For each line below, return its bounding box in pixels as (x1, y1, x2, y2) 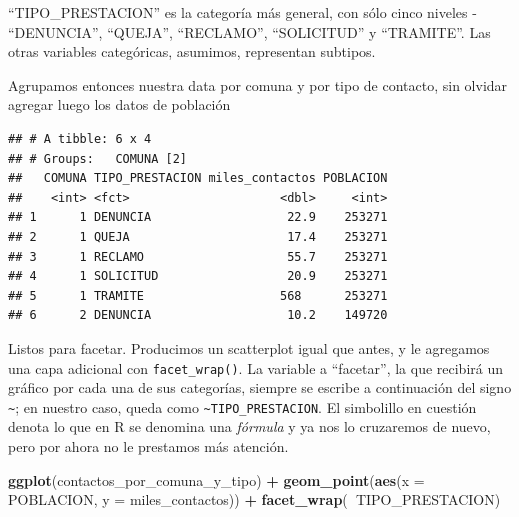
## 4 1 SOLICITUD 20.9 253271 (8, 269, 388, 284)
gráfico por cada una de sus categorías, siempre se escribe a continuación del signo (8, 377, 512, 398)
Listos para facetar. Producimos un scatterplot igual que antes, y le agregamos (8, 337, 490, 358)
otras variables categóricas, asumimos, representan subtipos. (8, 41, 376, 62)
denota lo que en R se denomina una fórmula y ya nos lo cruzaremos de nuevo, (8, 416, 491, 437)
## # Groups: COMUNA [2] (8, 151, 187, 166)
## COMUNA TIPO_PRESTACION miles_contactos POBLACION (8, 171, 388, 186)
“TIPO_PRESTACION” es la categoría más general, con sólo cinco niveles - (8, 2, 477, 22)
